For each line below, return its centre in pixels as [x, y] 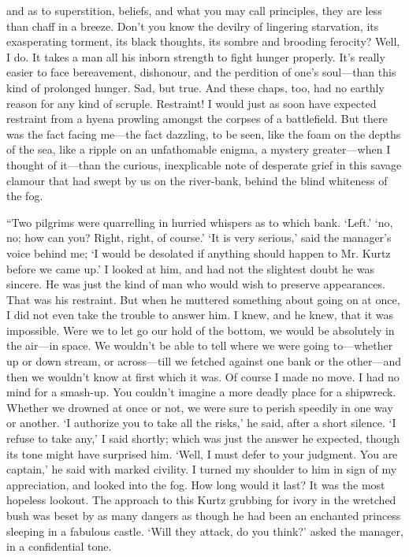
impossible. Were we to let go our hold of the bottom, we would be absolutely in [201, 330]
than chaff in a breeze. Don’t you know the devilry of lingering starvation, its [193, 26]
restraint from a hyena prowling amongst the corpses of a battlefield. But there [197, 119]
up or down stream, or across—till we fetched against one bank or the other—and [204, 361]
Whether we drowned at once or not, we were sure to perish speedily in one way [200, 407]
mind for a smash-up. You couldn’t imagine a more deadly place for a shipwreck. [201, 392]
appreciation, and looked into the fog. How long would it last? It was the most [196, 484]
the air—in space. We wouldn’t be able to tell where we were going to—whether [200, 345]
